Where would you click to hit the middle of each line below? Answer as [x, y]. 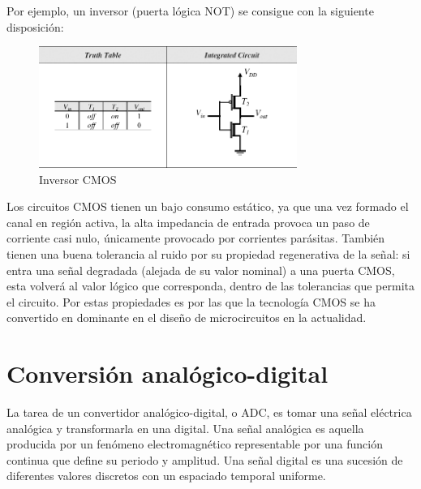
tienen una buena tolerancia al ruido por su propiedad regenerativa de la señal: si [208, 253]
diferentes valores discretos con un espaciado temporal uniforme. [166, 476]
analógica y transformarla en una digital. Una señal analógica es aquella [185, 428]
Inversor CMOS [78, 179]
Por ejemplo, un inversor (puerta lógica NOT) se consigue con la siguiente [190, 11]
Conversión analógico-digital [168, 373]
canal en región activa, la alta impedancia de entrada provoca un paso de [188, 222]
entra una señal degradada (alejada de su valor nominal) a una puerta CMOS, [201, 270]
